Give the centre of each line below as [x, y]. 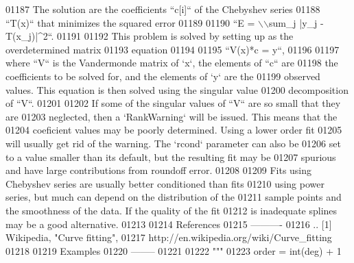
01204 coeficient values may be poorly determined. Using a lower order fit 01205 [174, 130]
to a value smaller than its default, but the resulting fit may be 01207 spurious [171, 156]
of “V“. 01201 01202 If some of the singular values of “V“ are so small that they [173, 103]
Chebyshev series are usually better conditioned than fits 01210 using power [165, 183]
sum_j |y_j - [296, 22]
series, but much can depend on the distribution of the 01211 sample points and [174, 197]
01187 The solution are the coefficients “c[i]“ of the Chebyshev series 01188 [163, 9]
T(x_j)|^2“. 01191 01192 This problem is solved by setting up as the [150, 36]
